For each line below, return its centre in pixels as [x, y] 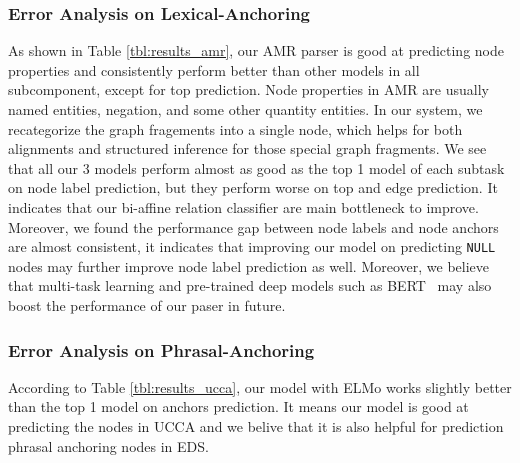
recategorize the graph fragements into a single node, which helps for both [235, 128]
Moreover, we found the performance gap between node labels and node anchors [253, 226]
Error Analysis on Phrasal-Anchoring [161, 349]
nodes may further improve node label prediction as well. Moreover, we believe [249, 265]
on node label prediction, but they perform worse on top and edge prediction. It [253, 187]
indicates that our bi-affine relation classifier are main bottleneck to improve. [243, 206]
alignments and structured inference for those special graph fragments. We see [247, 148]
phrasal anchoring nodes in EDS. [108, 445]
